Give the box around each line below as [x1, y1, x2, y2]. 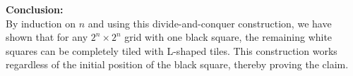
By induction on [6, 15, 76, 30]
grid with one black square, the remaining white [124, 30, 333, 44]
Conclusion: [6, 2, 64, 16]
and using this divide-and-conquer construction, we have [88, 15, 332, 30]
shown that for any [6, 30, 88, 44]
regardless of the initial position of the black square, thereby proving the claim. [6, 57, 349, 72]
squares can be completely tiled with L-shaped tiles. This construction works [6, 43, 337, 58]
